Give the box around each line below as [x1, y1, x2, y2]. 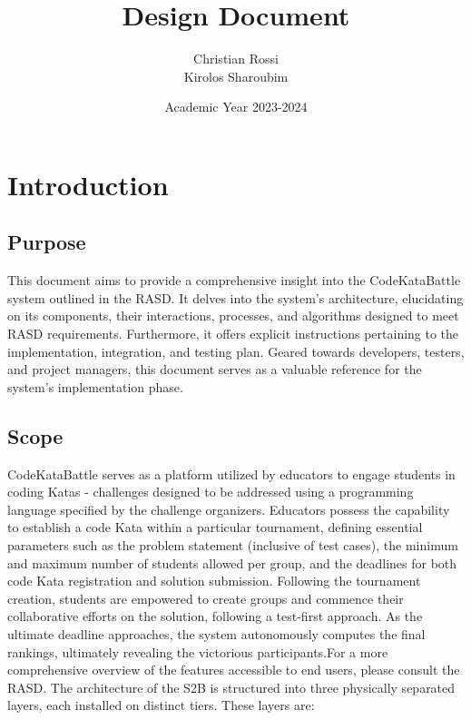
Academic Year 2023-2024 [164, 97, 308, 116]
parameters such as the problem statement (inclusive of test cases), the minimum [7, 536, 458, 555]
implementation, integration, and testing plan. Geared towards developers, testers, [7, 341, 465, 360]
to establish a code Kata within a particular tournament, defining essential [7, 518, 423, 537]
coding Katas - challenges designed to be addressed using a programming [7, 482, 414, 501]
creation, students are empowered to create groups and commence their [7, 588, 404, 607]
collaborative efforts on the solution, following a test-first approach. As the [7, 607, 423, 626]
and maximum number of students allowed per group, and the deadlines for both [7, 553, 457, 572]
